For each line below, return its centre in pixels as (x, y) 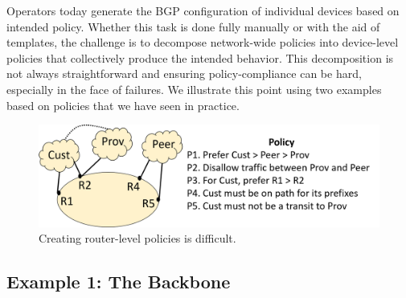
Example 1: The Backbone (119, 282)
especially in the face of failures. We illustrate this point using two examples (194, 89)
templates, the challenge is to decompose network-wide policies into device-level (203, 42)
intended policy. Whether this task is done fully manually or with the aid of (193, 26)
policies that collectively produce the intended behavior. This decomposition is (200, 57)
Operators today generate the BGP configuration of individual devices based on (203, 10)
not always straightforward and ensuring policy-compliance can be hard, (184, 73)
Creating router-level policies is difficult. (137, 238)
